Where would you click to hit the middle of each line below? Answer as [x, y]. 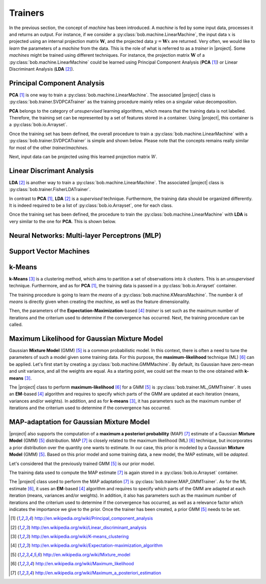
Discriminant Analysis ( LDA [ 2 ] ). [42, 69]
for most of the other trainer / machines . [49, 148]
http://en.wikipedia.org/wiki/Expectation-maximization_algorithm [97, 545]
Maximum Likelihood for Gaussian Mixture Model [86, 338]
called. [16, 325]
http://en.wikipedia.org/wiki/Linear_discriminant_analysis [89, 527]
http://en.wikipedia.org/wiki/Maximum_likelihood [84, 564]
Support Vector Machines [50, 251]
